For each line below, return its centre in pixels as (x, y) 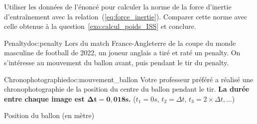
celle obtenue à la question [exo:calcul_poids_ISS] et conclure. (100, 26)
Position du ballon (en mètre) (49, 115)
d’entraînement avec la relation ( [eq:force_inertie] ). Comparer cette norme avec (126, 16)
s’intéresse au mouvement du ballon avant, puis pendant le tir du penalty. (117, 62)
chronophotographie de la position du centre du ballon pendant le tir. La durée (127, 89)
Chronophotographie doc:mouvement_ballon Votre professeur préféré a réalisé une (129, 79)
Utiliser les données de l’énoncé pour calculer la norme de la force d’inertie (118, 6)
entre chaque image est (44, 98)
